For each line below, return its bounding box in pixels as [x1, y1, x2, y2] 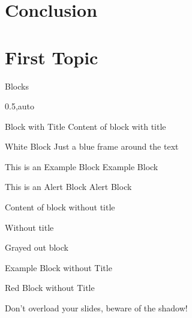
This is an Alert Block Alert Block [5, 180, 132, 193]
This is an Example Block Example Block [5, 160, 158, 173]
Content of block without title [5, 201, 115, 213]
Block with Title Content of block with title [5, 120, 166, 132]
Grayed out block [5, 241, 68, 254]
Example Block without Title [5, 261, 112, 274]
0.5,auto [5, 100, 35, 112]
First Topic [5, 44, 98, 69]
